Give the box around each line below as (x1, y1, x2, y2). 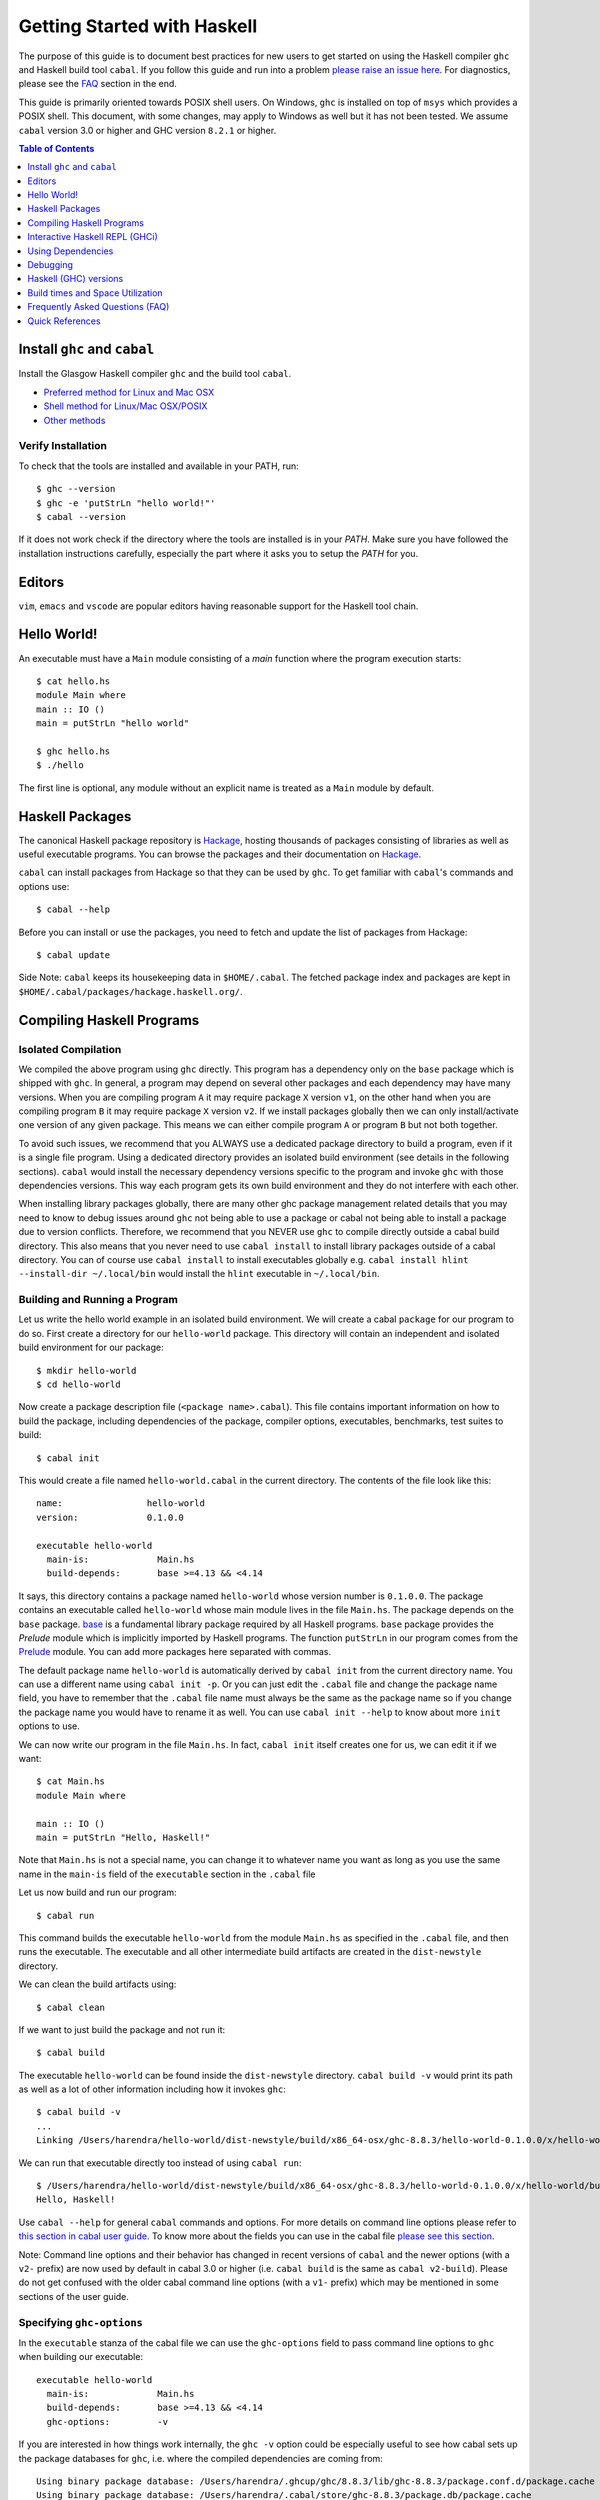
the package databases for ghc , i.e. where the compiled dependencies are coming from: (18, 2452, 384, 2464)
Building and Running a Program (18, 1293, 179, 1307)
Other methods (43, 414, 106, 426)
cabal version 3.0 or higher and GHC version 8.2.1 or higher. (18, 124, 277, 136)
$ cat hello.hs (36, 675, 111, 687)
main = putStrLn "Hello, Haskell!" (36, 1831, 211, 1843)
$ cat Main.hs (36, 1776, 105, 1787)
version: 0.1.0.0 (36, 1511, 185, 1523)
